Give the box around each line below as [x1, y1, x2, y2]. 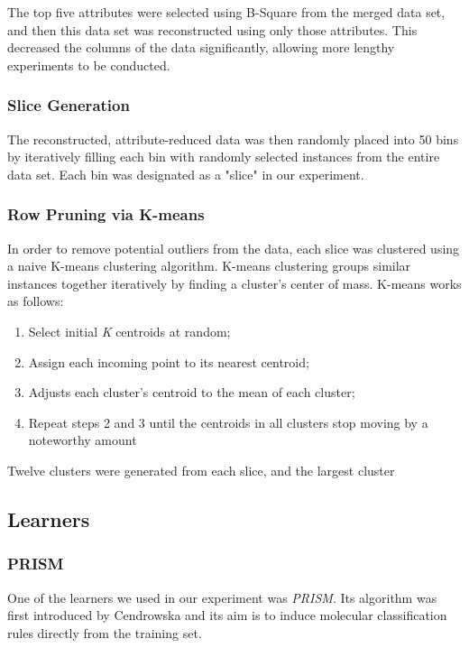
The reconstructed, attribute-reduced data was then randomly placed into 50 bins [7, 129, 459, 148]
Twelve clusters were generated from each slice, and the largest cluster [7, 460, 395, 479]
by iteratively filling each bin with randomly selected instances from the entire [7, 147, 440, 166]
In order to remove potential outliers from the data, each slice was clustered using [7, 238, 460, 257]
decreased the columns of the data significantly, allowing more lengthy [7, 38, 395, 57]
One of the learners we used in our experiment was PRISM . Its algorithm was [7, 588, 437, 606]
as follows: [7, 292, 64, 310]
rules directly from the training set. [7, 623, 202, 642]
